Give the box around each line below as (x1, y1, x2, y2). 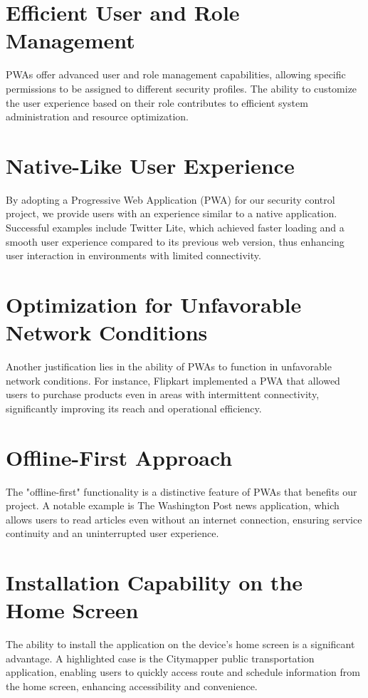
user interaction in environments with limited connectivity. (6, 248, 261, 263)
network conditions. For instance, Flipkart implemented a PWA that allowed (6, 373, 340, 387)
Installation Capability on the (6, 568, 303, 597)
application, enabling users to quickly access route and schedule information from (6, 665, 360, 679)
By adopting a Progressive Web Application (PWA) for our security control (6, 192, 335, 207)
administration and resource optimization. (6, 109, 189, 124)
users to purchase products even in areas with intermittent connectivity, (6, 387, 320, 402)
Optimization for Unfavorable (6, 289, 302, 318)
